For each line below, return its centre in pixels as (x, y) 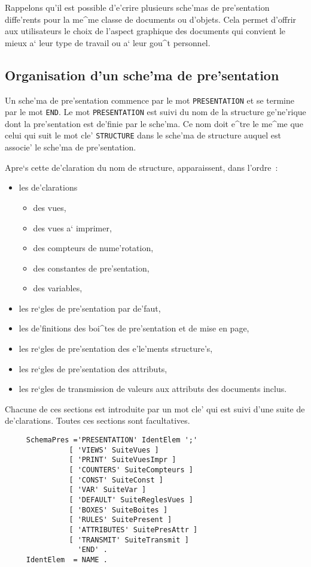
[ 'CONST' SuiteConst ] (116, 480)
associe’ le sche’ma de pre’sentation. (71, 147)
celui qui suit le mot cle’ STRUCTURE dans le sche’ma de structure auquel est (143, 135)
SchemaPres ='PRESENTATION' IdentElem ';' (112, 440)
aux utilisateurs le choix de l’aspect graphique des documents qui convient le (145, 31)
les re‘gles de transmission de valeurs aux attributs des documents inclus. (153, 389)
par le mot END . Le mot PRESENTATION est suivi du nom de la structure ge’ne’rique (155, 112)
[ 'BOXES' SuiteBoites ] (118, 510)
